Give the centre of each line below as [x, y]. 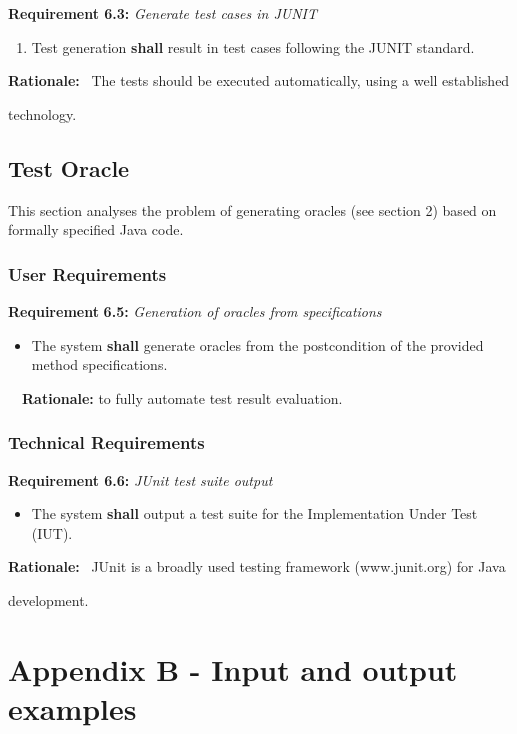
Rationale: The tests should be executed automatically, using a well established [259, 80]
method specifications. [99, 364]
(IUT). [52, 532]
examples [72, 707]
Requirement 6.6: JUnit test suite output [140, 479]
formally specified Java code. [96, 229]
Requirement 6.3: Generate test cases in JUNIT [163, 13]
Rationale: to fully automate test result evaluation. [182, 397]
